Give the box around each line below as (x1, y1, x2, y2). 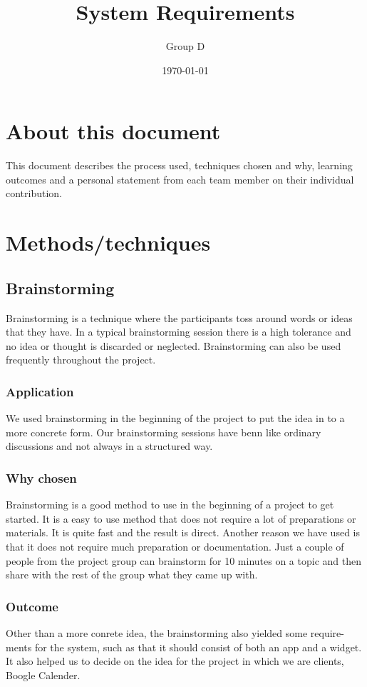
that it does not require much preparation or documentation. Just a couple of (6, 538, 344, 553)
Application (6, 382, 74, 400)
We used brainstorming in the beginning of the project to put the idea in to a (6, 411, 345, 426)
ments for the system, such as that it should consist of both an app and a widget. (6, 639, 362, 654)
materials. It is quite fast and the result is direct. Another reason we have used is (6, 525, 360, 540)
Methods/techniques (6, 228, 211, 257)
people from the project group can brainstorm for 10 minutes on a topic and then (6, 553, 361, 568)
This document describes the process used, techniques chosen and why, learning (6, 158, 353, 173)
